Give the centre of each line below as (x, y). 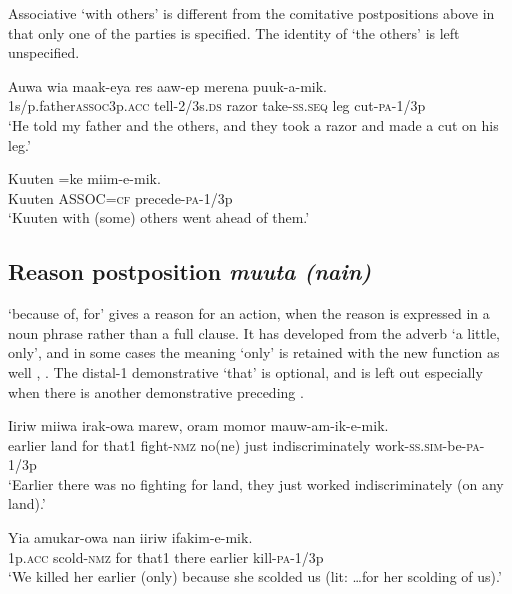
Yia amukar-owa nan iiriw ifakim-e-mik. (130, 537)
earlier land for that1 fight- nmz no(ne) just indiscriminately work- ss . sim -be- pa (244, 444)
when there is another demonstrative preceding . (156, 391)
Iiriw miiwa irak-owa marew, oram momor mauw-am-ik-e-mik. (198, 425)
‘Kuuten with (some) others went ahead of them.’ (159, 217)
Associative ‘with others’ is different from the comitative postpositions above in (251, 13)
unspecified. (44, 52)
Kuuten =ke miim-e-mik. (84, 178)
